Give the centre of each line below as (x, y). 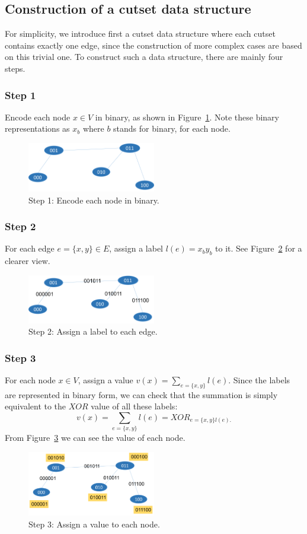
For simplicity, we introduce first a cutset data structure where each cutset (140, 34)
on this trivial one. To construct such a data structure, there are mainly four (144, 57)
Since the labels (262, 379)
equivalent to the (36, 406)
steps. (15, 68)
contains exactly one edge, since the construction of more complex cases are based (153, 45)
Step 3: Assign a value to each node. (94, 524)
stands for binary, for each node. (172, 128)
